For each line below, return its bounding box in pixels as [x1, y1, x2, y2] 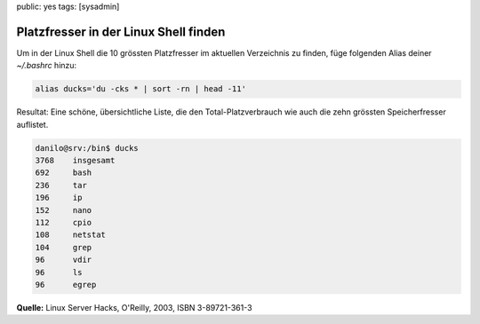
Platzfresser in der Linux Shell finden [16, 24, 226, 39]
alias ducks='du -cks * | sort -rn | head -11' [35, 84, 246, 94]
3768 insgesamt [35, 155, 116, 166]
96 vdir [35, 255, 92, 265]
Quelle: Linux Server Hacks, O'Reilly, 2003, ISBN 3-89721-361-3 [16, 302, 252, 312]
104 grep [35, 242, 92, 252]
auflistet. [16, 119, 49, 130]
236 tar [35, 180, 88, 190]
